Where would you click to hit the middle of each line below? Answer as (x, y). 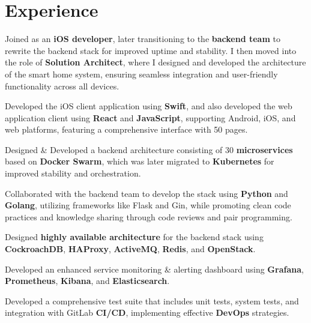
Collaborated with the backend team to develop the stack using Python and (146, 193)
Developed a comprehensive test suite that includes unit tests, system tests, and (152, 300)
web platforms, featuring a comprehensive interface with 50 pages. (126, 129)
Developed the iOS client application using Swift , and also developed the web (149, 106)
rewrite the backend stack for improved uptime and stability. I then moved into (151, 50)
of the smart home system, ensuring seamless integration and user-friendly (141, 74)
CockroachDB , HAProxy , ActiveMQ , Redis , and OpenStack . (130, 249)
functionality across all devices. (62, 86)
